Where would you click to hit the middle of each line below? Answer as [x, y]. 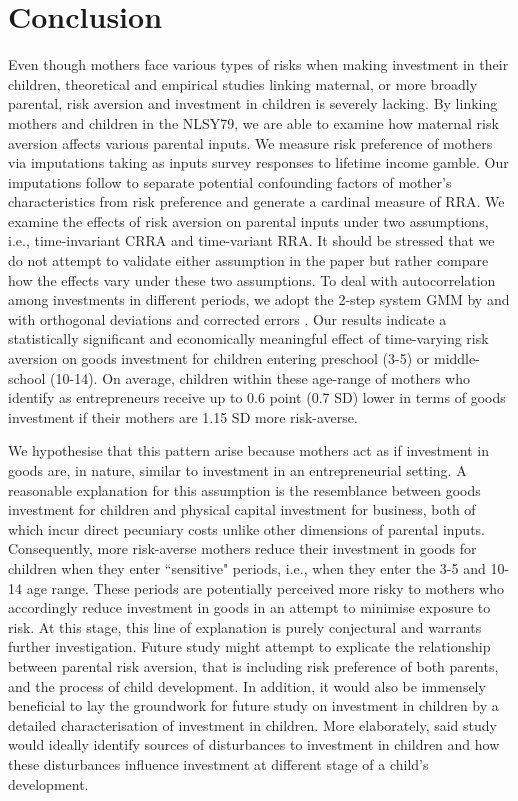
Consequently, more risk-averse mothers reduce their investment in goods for [242, 548]
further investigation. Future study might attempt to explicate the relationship [249, 646]
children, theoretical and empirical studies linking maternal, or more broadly [243, 83]
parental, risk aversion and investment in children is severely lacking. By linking [253, 103]
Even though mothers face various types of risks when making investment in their [258, 64]
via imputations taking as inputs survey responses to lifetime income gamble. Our [258, 162]
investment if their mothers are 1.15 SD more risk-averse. [183, 416]
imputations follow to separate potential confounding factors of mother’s [230, 181]
